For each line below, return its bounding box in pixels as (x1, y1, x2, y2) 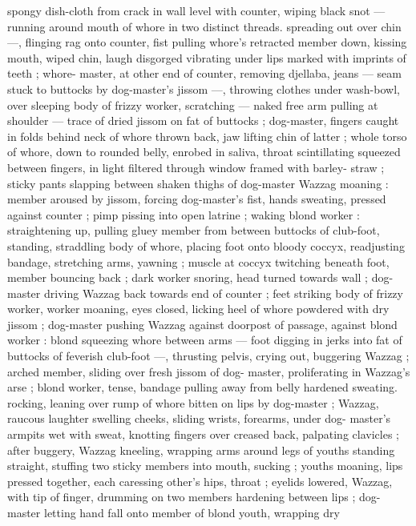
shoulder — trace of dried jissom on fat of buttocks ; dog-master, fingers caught (7, 112, 399, 129)
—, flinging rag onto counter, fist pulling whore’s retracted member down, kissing (7, 34, 407, 50)
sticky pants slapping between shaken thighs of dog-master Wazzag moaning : (7, 175, 389, 191)
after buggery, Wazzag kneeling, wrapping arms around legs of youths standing (7, 441, 395, 458)
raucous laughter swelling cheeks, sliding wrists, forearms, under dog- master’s (7, 410, 391, 427)
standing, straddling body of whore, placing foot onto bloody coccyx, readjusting (7, 237, 405, 254)
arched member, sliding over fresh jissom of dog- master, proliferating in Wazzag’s (7, 363, 410, 379)
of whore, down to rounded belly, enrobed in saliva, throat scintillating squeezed (7, 143, 401, 160)
